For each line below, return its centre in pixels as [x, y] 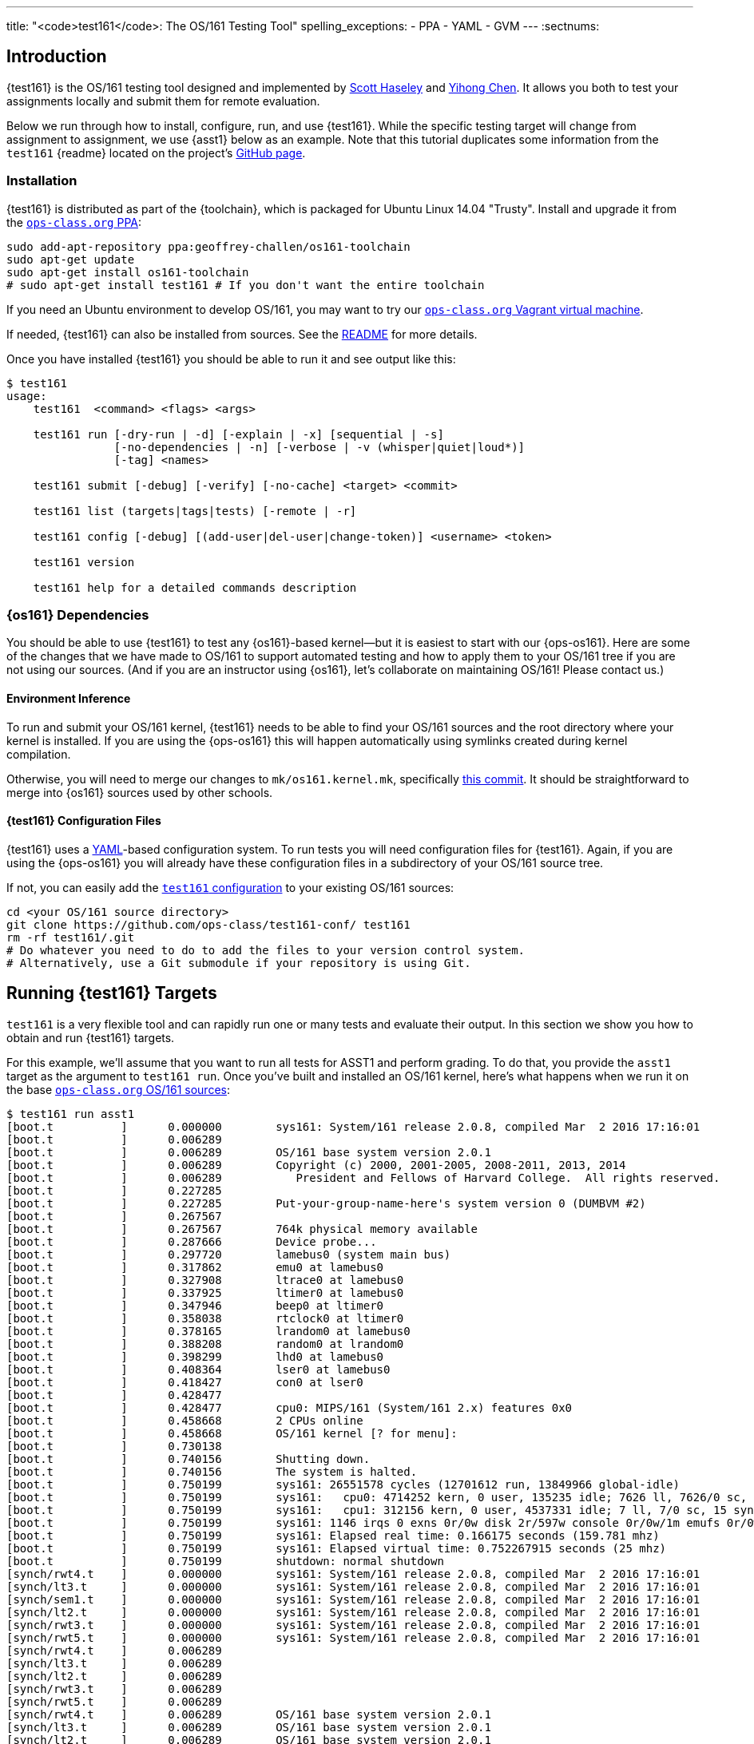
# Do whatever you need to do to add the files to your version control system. [266, 950]
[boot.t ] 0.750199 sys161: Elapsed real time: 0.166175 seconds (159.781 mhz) [333, 1535]
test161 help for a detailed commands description [195, 587]
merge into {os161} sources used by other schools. [140, 792]
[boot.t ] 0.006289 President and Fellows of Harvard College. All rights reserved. [363, 1177]
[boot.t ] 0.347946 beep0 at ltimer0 [195, 1305]
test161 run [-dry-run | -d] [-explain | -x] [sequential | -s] [238, 434]
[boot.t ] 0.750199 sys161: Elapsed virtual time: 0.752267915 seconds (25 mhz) [337, 1548]
